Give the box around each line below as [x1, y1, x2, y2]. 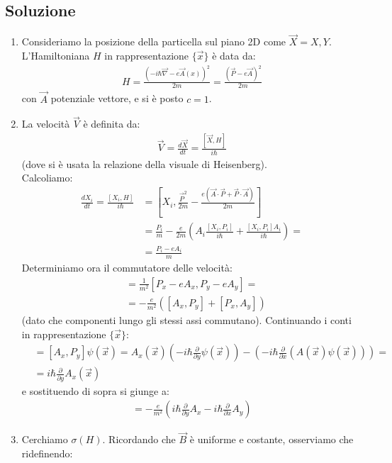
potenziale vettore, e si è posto [50, 91, 184, 106]
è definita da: [83, 116, 140, 131]
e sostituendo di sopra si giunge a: [21, 383, 169, 398]
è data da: [212, 48, 256, 63]
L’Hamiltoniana [21, 48, 90, 63]
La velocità [21, 116, 70, 131]
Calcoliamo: [21, 170, 73, 185]
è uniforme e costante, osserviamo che [189, 432, 354, 447]
